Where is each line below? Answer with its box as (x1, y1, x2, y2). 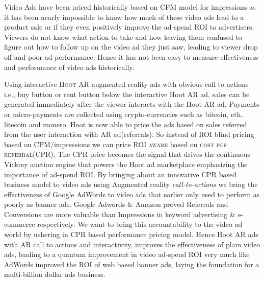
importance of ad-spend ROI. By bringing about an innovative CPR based (4, 169, 237, 179)
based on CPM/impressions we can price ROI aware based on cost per (4, 138, 227, 149)
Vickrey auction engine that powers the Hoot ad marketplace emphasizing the (4, 158, 248, 169)
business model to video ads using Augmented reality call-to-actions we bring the (4, 179, 258, 190)
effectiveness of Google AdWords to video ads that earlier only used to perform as (4, 189, 260, 199)
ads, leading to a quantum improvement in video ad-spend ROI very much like (4, 249, 250, 260)
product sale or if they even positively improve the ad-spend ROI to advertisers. (4, 21, 254, 32)
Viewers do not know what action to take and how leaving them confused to (4, 31, 242, 42)
